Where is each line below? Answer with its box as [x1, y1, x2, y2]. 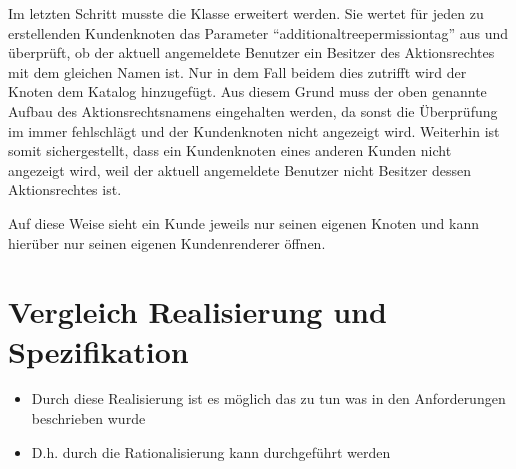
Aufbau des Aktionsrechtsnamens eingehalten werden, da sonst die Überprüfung [8, 100, 498, 121]
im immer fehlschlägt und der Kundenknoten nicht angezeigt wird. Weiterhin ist [8, 120, 500, 141]
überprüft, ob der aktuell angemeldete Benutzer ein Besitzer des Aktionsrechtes [8, 42, 495, 63]
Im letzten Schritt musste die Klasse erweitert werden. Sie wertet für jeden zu [8, 3, 484, 23]
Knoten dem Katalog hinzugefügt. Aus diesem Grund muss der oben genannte [8, 81, 487, 102]
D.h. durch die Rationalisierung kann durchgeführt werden [31, 441, 391, 462]
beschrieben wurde [31, 408, 146, 429]
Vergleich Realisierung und [8, 291, 387, 332]
